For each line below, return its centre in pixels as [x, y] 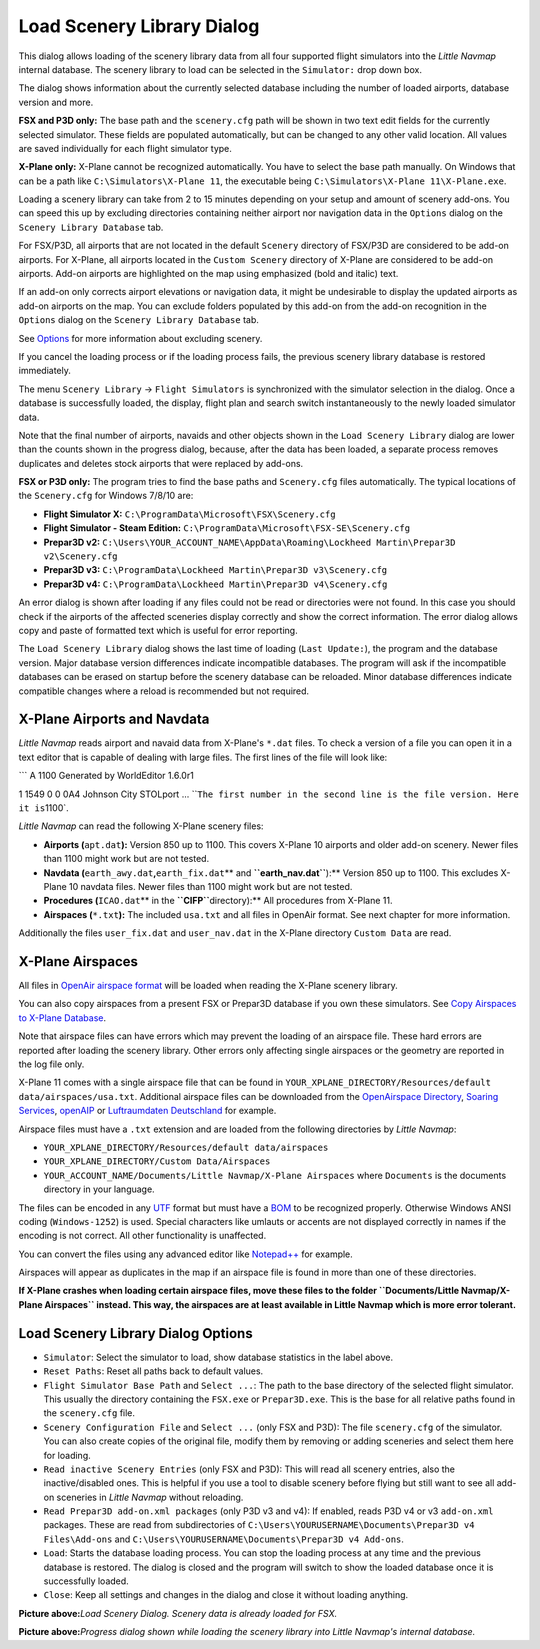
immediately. [45, 371]
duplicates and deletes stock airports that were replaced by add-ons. [161, 463]
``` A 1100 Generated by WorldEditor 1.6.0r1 [106, 776]
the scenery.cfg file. [89, 1413]
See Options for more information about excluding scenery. [140, 338]
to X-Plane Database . [62, 1017]
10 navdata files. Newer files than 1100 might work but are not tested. [210, 886]
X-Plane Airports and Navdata [114, 719]
